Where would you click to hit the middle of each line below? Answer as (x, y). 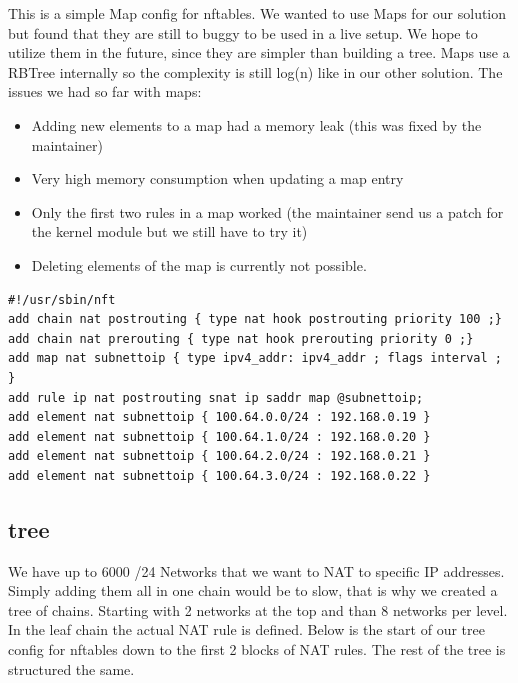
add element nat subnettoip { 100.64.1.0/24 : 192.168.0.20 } (219, 436)
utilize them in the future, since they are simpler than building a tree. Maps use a (259, 52)
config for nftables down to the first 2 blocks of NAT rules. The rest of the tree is (257, 649)
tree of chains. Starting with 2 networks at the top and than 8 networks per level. (258, 609)
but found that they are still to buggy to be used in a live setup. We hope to (243, 32)
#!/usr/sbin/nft (62, 299)
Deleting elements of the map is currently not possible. (199, 264)
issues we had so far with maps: (105, 91)
